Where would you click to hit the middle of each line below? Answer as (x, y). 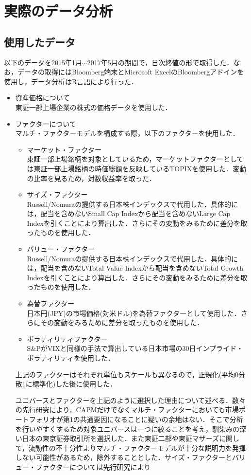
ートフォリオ (36, 419)
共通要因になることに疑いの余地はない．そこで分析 (161, 419)
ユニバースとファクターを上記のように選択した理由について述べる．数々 (131, 400)
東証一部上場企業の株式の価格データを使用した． (93, 107)
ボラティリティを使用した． (71, 358)
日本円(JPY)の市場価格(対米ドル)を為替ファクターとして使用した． (134, 313)
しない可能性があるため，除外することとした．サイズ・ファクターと (124, 457)
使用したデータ (40, 42)
